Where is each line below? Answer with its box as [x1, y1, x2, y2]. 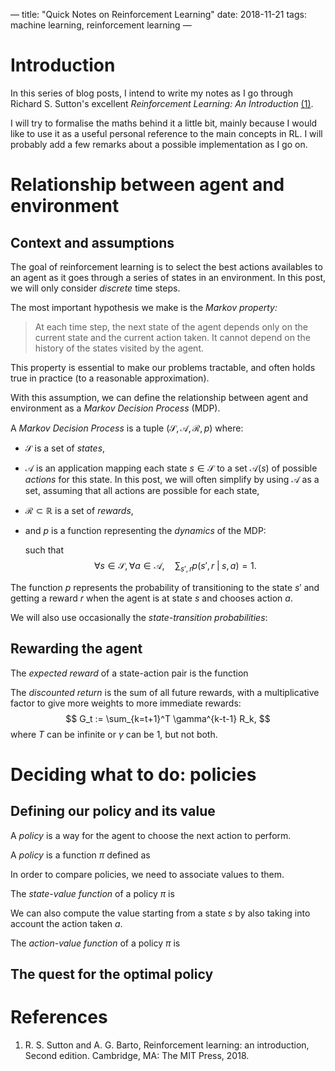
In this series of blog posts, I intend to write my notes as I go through [10, 87, 293, 99]
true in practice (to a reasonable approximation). [10, 372, 210, 384]
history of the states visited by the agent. [34, 342, 205, 354]
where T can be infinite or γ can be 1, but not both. [10, 728, 218, 740]
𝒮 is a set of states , [24, 442, 106, 454]
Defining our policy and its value [10, 803, 216, 820]
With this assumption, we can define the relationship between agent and [10, 391, 309, 403]
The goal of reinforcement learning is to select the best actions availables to [10, 260, 323, 273]
